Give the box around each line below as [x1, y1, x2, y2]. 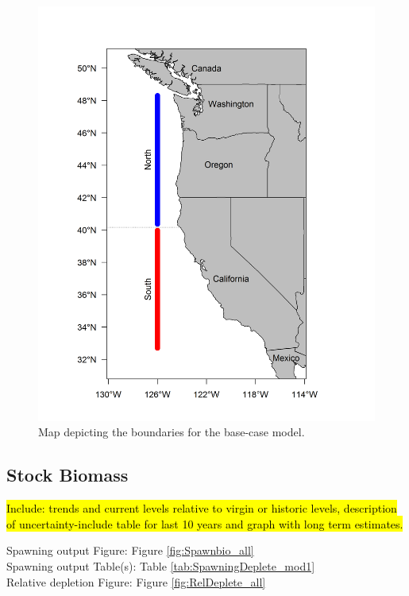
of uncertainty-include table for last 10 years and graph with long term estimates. [6, 515, 403, 532]
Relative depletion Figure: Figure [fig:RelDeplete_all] [6, 573, 266, 590]
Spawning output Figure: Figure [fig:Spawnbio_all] [6, 542, 254, 559]
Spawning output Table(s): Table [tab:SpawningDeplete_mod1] [6, 558, 315, 575]
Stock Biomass [6, 462, 129, 487]
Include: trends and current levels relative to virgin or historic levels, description [6, 500, 397, 517]
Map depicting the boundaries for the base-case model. [38, 424, 305, 440]
